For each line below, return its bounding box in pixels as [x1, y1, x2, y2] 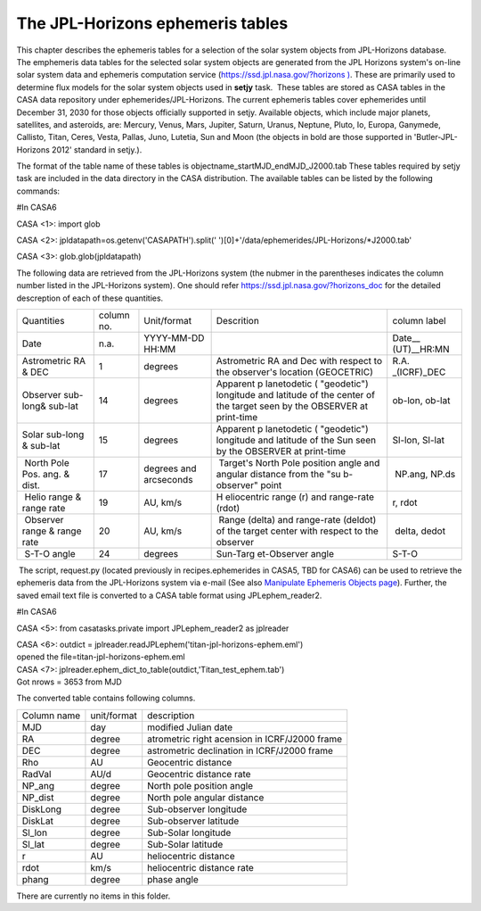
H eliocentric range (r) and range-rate [216, 491, 374, 503]
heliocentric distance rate [147, 861, 254, 874]
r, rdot [392, 496, 418, 509]
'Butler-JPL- [413, 132, 458, 143]
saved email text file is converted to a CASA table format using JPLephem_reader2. [16, 590, 322, 600]
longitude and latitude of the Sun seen [216, 434, 377, 446]
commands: [16, 186, 61, 196]
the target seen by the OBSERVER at [216, 400, 369, 412]
